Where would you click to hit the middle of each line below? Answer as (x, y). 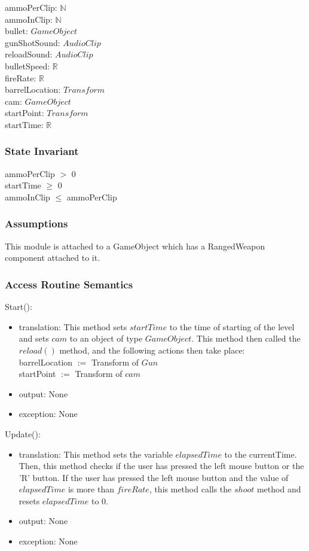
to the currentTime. (261, 454)
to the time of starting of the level (232, 326)
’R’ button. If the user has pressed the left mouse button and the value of (154, 477)
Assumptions (36, 223)
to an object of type (106, 338)
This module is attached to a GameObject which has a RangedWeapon (135, 246)
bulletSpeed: (27, 66)
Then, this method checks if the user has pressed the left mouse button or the (161, 466)
